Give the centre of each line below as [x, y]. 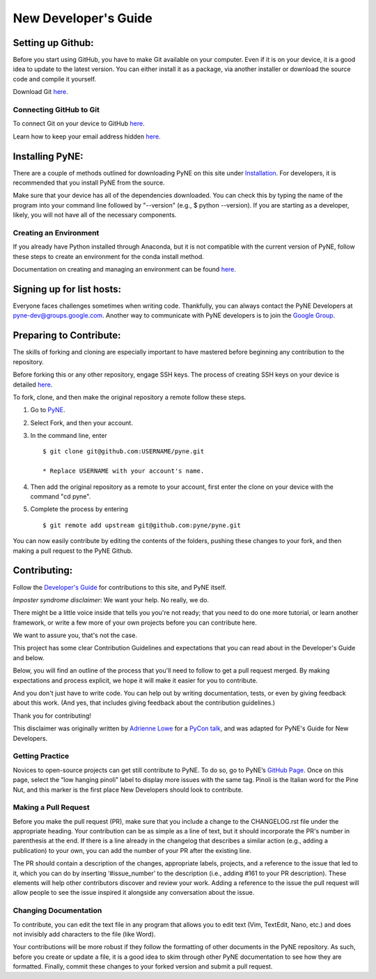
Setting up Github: [53, 43]
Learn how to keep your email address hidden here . [87, 136]
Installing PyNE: [48, 156]
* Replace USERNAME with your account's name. [124, 471]
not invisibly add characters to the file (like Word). [84, 934]
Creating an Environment [56, 233]
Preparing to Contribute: [67, 335]
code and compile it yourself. [55, 79]
